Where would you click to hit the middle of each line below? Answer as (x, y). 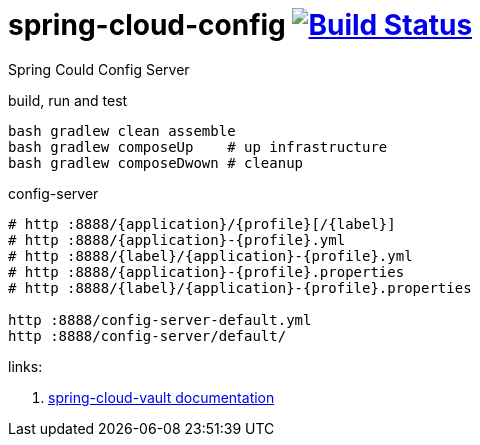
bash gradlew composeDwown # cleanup (156, 162)
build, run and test (68, 100)
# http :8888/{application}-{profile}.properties (206, 271)
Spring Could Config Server (99, 69)
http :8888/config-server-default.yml (160, 319)
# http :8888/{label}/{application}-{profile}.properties (240, 287)
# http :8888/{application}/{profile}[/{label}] (202, 223)
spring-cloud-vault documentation (161, 397)
